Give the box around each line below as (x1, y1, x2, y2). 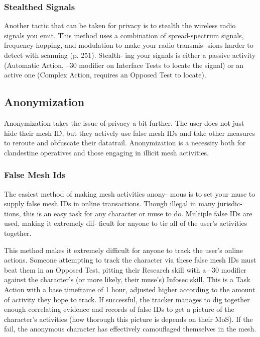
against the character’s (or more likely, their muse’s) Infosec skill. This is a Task (4, 274, 250, 285)
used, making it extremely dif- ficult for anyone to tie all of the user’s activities (4, 218, 247, 228)
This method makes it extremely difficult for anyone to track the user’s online (4, 244, 243, 255)
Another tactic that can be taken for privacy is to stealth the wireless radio (4, 20, 236, 31)
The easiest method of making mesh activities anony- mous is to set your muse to (4, 188, 255, 199)
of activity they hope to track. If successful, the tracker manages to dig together (4, 294, 250, 304)
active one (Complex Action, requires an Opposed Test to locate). (4, 69, 206, 80)
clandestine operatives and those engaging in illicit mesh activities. (4, 147, 209, 157)
